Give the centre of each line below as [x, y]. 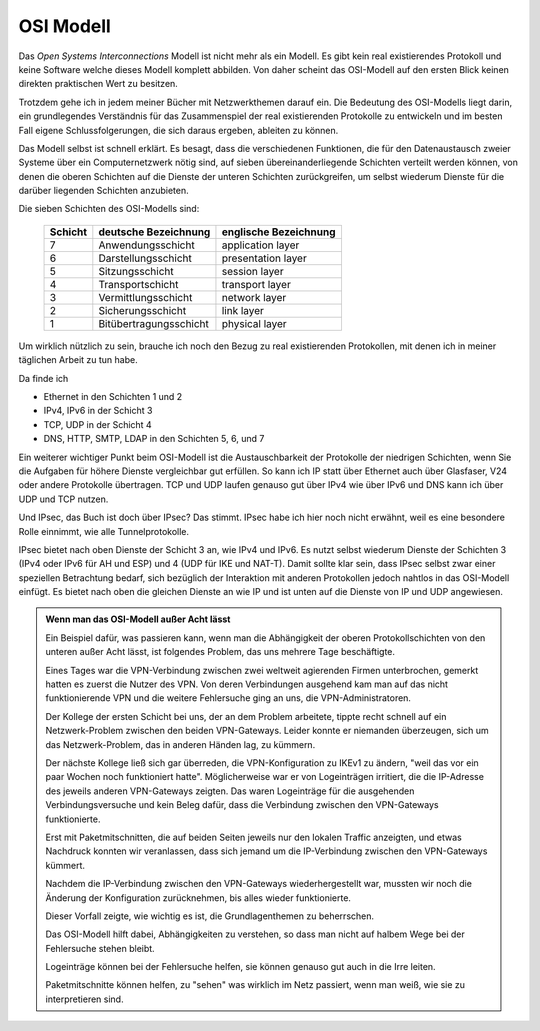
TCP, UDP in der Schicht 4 [97, 424]
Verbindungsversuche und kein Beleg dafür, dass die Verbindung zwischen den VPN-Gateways [242, 805]
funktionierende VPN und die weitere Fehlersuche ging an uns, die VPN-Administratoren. [228, 698]
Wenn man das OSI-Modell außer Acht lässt [138, 619]
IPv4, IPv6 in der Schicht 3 [98, 411]
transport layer [256, 284]
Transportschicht [138, 284]
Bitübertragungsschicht [154, 323]
